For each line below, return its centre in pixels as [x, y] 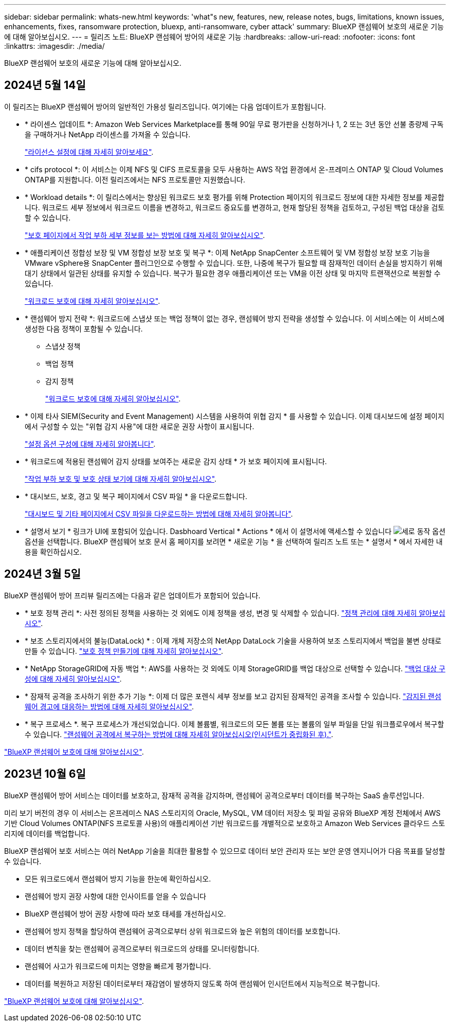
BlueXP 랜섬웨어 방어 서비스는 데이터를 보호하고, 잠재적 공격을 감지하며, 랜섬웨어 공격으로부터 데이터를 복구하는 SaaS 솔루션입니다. [214, 795]
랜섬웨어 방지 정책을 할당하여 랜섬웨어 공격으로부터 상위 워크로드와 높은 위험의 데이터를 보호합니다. [183, 931]
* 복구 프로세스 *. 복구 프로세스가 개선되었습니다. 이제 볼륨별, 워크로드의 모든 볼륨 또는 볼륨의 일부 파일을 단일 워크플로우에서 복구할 [235, 724]
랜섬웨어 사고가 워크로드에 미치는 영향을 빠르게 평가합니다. [118, 966]
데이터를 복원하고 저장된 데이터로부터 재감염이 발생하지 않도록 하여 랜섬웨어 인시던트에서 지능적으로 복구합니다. [202, 983]
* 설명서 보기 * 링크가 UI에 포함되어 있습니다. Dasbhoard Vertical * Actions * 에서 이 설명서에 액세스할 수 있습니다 [208, 531]
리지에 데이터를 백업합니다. [47, 833]
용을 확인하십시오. [53, 552]
